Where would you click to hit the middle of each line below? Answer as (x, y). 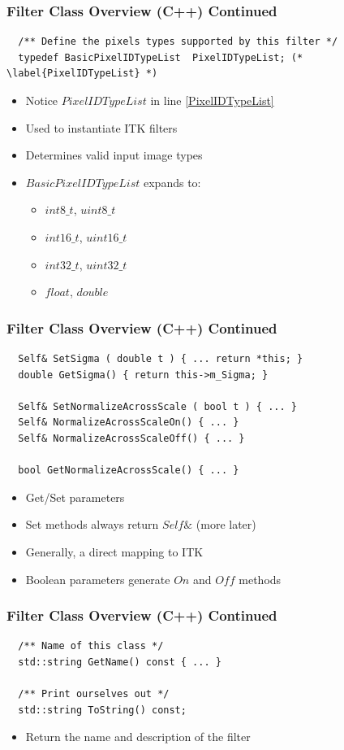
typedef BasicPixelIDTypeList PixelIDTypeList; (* (161, 57)
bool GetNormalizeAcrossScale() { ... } (129, 471)
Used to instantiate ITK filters (101, 127)
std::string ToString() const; (102, 710)
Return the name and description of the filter (138, 737)
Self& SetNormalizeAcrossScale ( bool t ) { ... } (157, 406)
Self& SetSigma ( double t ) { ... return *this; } (161, 358)
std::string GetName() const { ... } (120, 662)
